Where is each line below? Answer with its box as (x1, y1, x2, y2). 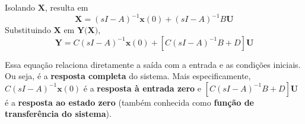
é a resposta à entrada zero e (83, 81, 201, 94)
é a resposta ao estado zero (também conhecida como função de (5, 96, 254, 108)
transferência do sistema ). (5, 107, 112, 120)
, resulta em (45, 1, 88, 13)
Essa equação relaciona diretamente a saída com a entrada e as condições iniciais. (5, 58, 301, 70)
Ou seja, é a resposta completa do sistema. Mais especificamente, (5, 70, 251, 82)
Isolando (5, 1, 36, 13)
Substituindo (5, 24, 51, 36)
